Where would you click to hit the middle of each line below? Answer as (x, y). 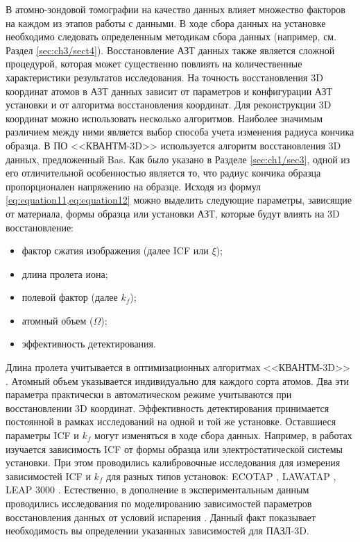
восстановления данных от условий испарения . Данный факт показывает (161, 517)
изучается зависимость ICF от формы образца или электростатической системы (174, 449)
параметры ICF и (42, 435)
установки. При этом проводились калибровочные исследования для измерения (173, 462)
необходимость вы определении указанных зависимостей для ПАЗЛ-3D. (157, 531)
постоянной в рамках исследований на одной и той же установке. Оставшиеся (171, 421)
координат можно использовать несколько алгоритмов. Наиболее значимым (164, 118)
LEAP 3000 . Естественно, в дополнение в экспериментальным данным (157, 490)
